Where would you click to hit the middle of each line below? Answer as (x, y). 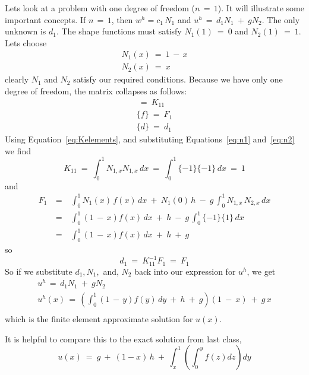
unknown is (26, 31)
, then (122, 19)
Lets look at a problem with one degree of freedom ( (100, 8)
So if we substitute (39, 271)
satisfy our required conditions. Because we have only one (178, 79)
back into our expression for (185, 271)
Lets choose (26, 42)
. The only (281, 19)
